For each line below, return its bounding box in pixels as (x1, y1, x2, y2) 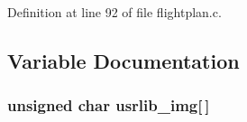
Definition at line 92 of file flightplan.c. (7, 3, 222, 21)
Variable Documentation (7, 46, 240, 74)
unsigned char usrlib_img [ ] (7, 94, 210, 117)
